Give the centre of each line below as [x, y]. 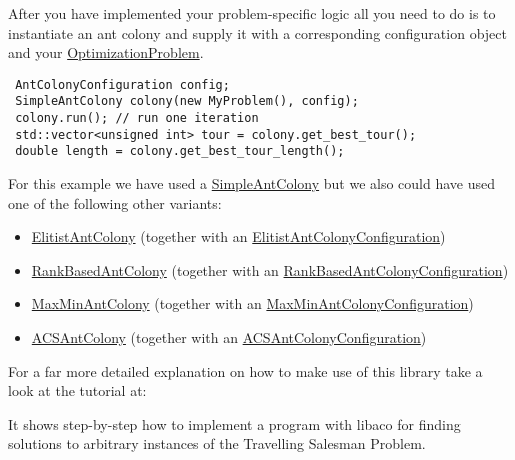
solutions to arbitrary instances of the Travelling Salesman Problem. [217, 443]
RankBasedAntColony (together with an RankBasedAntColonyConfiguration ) [270, 269]
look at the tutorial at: [77, 390]
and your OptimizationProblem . [106, 52]
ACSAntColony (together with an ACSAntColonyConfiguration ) [229, 337]
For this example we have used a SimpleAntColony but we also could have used [252, 183]
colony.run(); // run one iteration [137, 118]
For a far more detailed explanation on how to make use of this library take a [245, 370]
